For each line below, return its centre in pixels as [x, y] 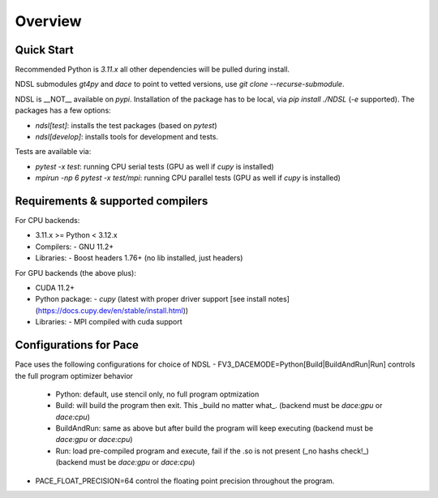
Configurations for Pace [77, 345]
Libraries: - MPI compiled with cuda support [109, 322]
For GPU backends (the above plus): [76, 273]
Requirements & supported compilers [112, 201]
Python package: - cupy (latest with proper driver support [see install [151, 299]
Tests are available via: [53, 152]
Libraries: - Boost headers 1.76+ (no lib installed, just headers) [139, 258]
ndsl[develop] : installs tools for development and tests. [127, 137]
